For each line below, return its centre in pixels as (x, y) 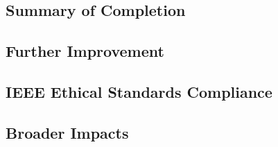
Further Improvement (85, 51)
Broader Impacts (67, 132)
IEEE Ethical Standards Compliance (139, 91)
